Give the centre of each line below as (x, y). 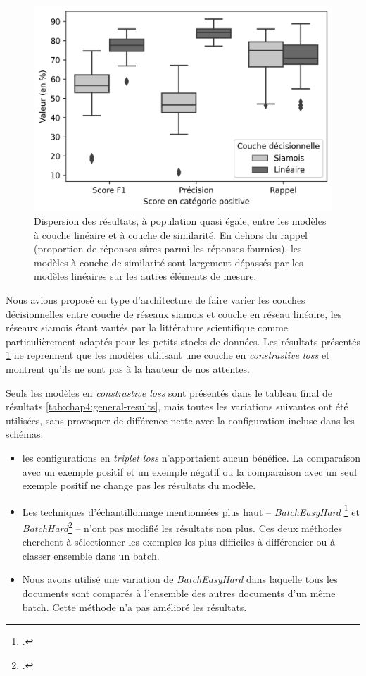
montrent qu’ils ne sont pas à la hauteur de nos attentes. (128, 369)
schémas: (25, 434)
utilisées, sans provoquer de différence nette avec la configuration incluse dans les (180, 420)
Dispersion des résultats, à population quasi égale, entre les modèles (180, 221)
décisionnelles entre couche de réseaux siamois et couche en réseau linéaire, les (174, 313)
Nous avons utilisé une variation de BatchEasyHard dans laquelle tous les (180, 579)
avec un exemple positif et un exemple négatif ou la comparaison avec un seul (189, 471)
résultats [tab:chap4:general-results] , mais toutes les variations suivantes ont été (177, 406)
